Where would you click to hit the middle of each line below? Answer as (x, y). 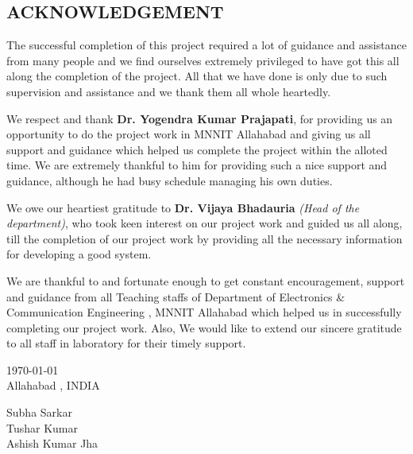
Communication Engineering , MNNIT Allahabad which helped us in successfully (204, 312)
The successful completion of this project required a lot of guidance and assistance (206, 45)
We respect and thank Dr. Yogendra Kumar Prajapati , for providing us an (200, 118)
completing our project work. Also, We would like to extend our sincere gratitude (204, 327)
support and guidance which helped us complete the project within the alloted (197, 149)
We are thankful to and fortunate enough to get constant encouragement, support (206, 280)
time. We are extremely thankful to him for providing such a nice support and (197, 165)
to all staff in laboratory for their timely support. (126, 343)
